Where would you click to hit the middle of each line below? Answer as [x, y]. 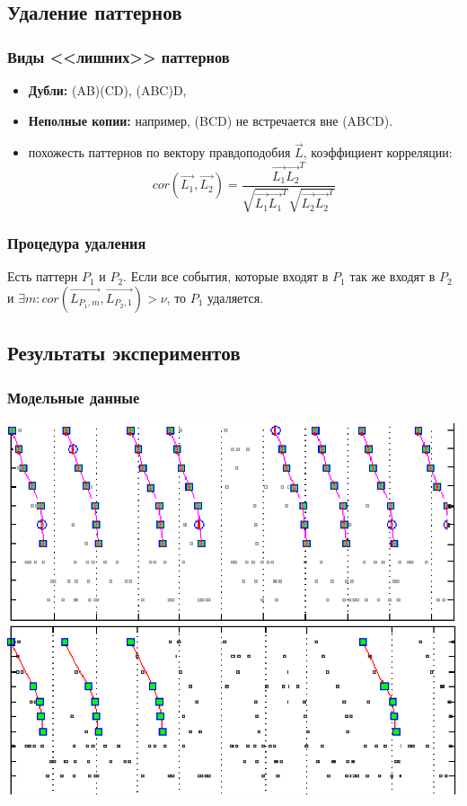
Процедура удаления [77, 243]
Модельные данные [74, 397]
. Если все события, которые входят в [226, 276]
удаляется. [236, 297]
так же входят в [392, 276]
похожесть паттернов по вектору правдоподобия [159, 152]
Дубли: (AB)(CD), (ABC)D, [107, 90]
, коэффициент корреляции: [378, 152]
